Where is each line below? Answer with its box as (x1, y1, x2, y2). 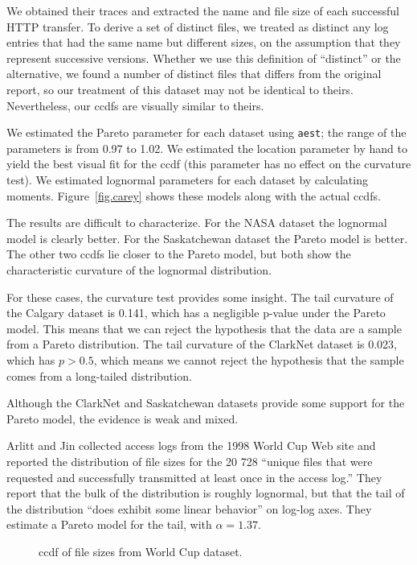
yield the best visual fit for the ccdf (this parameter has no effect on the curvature (6, 155, 411, 172)
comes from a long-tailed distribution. (6, 367, 192, 384)
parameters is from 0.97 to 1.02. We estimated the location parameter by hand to (6, 139, 407, 156)
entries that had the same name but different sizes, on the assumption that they (6, 34, 401, 51)
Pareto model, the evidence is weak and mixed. (6, 410, 239, 427)
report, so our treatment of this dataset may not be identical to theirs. (6, 80, 354, 97)
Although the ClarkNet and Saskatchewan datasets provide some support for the (6, 394, 405, 411)
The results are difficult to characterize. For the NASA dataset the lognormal (6, 214, 387, 231)
